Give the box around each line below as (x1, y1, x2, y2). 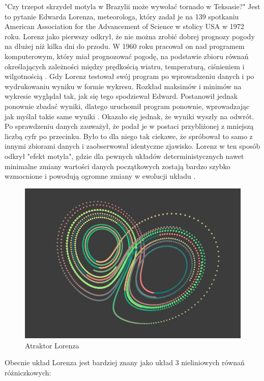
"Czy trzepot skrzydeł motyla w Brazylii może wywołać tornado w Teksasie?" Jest (5, 1, 260, 11)
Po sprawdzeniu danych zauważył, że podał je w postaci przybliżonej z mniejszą (5, 121, 254, 131)
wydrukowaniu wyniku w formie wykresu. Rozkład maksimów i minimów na (5, 80, 242, 91)
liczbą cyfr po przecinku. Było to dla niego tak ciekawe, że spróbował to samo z (5, 130, 253, 141)
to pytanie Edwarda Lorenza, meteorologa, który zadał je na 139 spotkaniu (5, 11, 239, 21)
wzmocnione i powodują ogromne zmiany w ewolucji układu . (5, 171, 196, 181)
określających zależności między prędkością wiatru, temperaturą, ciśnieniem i (5, 61, 245, 71)
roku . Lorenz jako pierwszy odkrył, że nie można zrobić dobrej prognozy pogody (5, 31, 255, 41)
